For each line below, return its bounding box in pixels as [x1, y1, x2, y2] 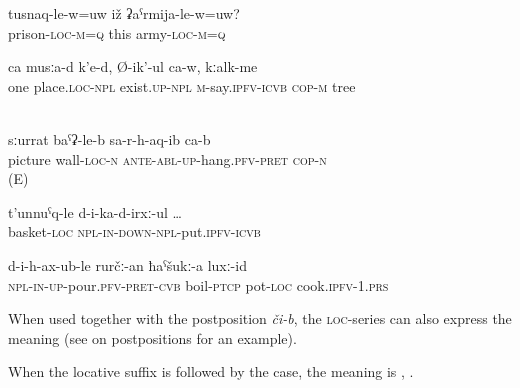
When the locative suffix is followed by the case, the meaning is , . [8, 361, 414, 382]
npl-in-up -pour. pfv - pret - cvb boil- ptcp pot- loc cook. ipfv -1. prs [8, 274, 389, 295]
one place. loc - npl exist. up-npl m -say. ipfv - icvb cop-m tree [8, 75, 356, 96]
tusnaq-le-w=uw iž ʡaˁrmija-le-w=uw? [8, 3, 240, 23]
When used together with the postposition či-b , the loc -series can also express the [8, 308, 512, 329]
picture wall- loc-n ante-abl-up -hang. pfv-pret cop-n [8, 148, 327, 169]
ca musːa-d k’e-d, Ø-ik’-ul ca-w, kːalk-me [8, 56, 258, 77]
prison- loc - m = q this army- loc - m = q [8, 22, 226, 43]
